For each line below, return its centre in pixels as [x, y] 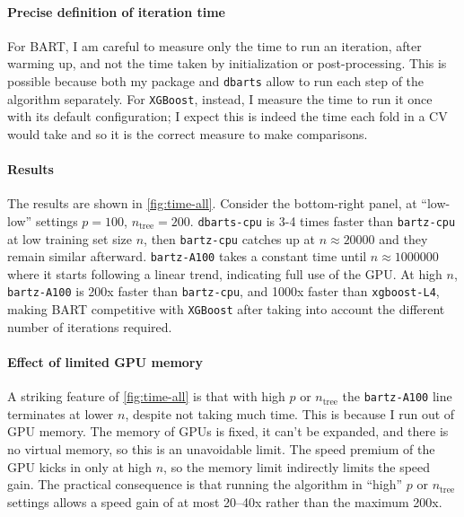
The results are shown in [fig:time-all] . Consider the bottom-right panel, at [212, 203]
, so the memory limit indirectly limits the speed [297, 466]
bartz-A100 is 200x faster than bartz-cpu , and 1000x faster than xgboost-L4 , [223, 291]
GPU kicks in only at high [79, 466]
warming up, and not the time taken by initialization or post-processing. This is [227, 63]
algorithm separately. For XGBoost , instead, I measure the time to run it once [220, 98]
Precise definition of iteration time [116, 11]
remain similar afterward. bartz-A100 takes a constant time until [187, 256]
